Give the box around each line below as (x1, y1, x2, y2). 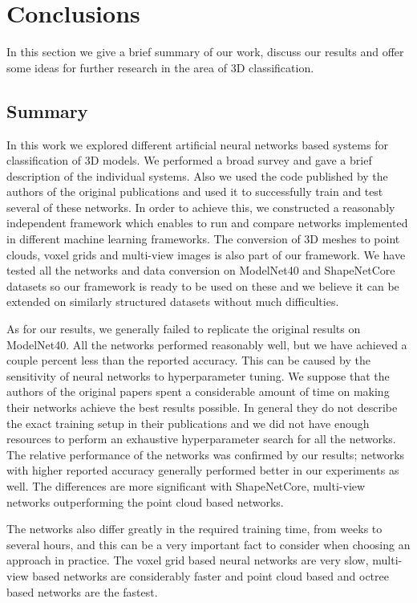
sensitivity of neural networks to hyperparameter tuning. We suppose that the (6, 367, 390, 384)
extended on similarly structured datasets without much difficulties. (6, 293, 339, 310)
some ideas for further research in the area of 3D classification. (6, 59, 314, 75)
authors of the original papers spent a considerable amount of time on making (6, 383, 390, 400)
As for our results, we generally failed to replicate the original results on (6, 320, 361, 337)
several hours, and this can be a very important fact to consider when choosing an (6, 536, 411, 552)
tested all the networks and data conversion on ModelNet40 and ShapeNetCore (6, 262, 395, 279)
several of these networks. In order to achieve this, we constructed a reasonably (6, 198, 395, 215)
